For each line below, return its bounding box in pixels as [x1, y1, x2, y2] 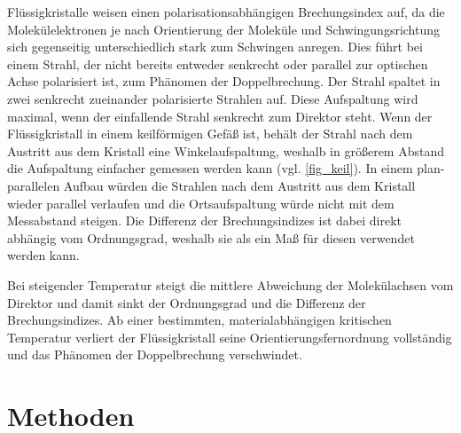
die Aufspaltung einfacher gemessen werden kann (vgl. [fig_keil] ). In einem [7, 159, 413, 177]
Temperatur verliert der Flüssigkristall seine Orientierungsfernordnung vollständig [7, 327, 452, 346]
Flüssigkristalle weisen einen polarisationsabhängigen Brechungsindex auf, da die [7, 3, 445, 20]
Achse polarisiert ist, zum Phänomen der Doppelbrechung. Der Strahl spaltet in [7, 72, 441, 91]
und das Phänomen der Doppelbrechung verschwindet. [7, 345, 302, 364]
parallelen [7, 176, 60, 194]
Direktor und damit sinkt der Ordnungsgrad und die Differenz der [7, 293, 366, 311]
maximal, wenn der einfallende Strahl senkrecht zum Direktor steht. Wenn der [7, 106, 433, 125]
